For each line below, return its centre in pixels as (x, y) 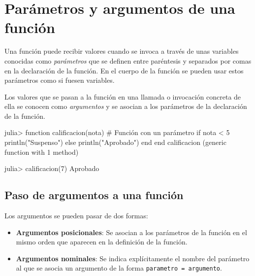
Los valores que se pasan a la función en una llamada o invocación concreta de (123, 96)
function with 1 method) (42, 152)
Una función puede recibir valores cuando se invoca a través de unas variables (122, 51)
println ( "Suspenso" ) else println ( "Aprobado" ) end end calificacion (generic (115, 142)
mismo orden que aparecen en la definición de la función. (102, 242)
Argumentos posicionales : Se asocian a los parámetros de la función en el (131, 232)
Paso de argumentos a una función (94, 195)
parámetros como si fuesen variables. (60, 80)
